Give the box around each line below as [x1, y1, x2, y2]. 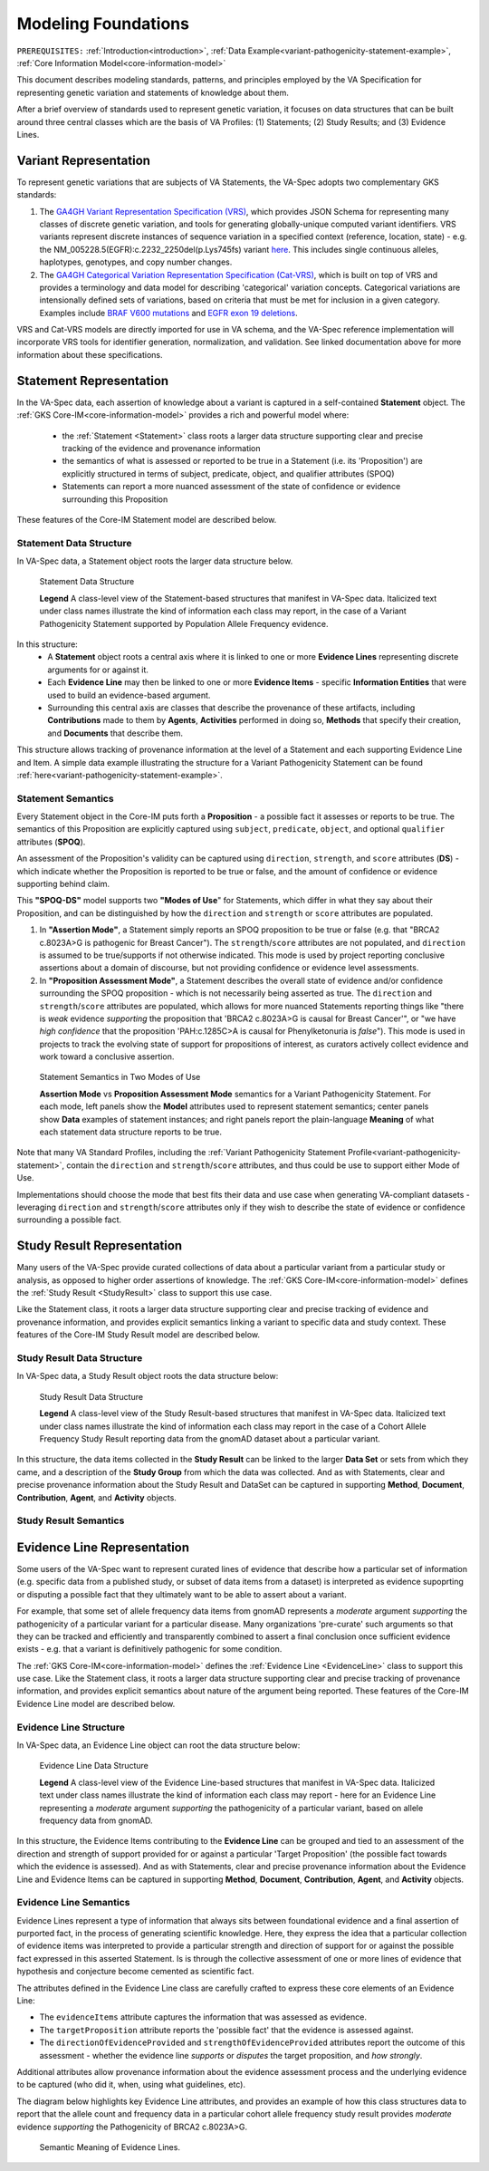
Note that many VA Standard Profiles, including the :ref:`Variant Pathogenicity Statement [16, 1147, 346, 1158]
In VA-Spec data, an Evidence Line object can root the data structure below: [16, 1740, 301, 1751]
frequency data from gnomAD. [39, 1815, 153, 1826]
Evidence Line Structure [16, 1721, 126, 1733]
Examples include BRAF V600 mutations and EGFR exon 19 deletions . [39, 307, 298, 318]
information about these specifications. [16, 349, 163, 360]
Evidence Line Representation [16, 1539, 190, 1555]
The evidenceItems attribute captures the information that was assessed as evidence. [39, 2012, 367, 2022]
